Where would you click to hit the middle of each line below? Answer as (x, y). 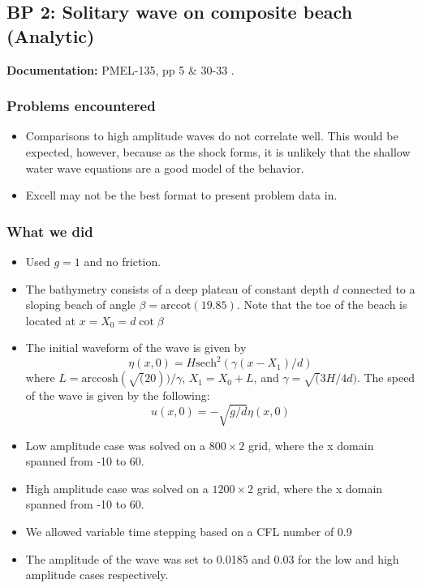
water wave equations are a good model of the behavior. (165, 167)
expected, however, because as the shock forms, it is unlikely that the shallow (218, 152)
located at (50, 320)
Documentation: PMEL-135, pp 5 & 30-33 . (121, 69)
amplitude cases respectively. (97, 575)
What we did (50, 231)
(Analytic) (51, 35)
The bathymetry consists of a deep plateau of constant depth (177, 288)
